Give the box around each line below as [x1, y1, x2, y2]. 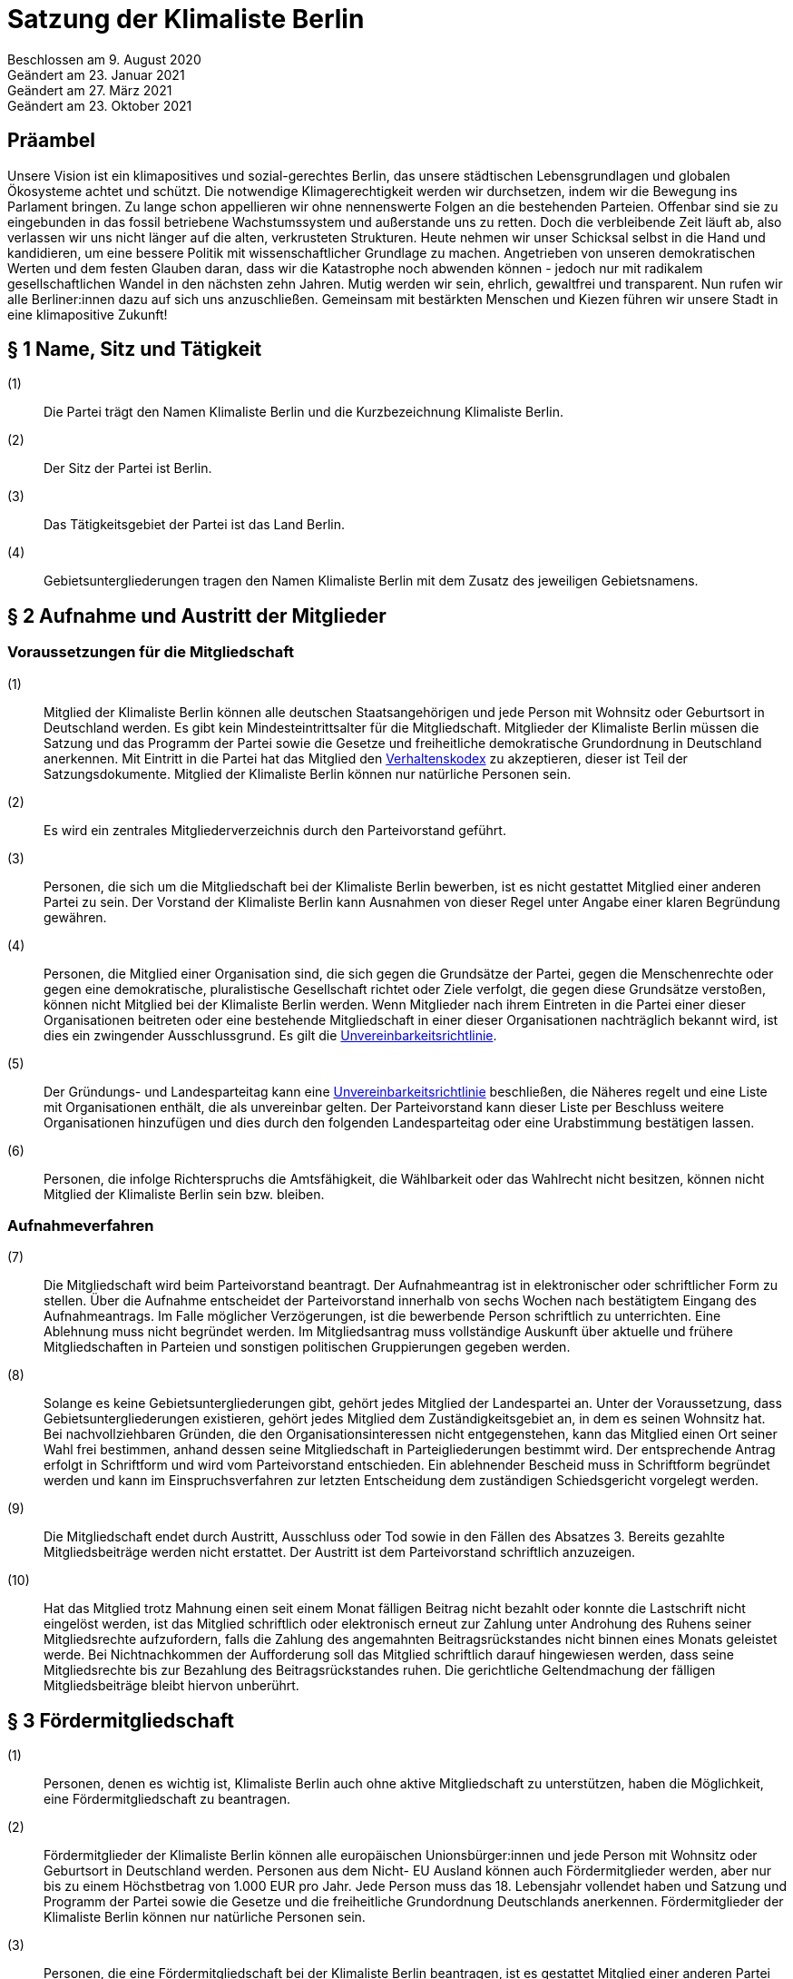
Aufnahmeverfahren [7, 1216, 154, 1236]
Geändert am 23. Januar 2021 [7, 66, 185, 83]
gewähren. [44, 909, 107, 925]
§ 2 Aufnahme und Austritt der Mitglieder [7, 604, 387, 627]
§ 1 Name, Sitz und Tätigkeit [7, 338, 262, 361]
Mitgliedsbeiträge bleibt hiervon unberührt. [44, 1678, 299, 1694]
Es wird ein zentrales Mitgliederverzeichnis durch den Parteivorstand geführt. [44, 822, 506, 838]
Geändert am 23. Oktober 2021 [7, 97, 192, 113]
